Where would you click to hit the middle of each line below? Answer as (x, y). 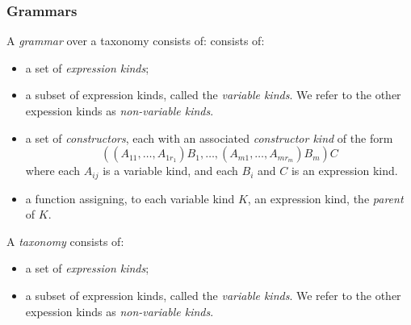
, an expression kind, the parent (325, 198)
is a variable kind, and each (170, 171)
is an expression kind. (344, 171)
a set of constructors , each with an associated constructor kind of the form (209, 137)
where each (53, 171)
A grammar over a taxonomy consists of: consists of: (136, 41)
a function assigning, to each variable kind (130, 198)
